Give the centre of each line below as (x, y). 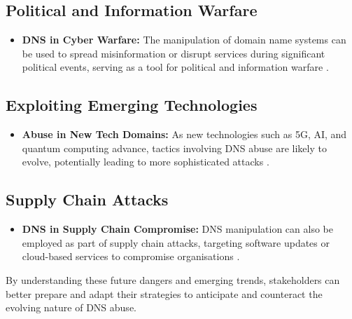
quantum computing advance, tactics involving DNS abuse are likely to (174, 148)
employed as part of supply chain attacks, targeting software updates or (176, 242)
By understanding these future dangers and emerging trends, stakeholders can (173, 279)
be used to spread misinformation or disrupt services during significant (174, 53)
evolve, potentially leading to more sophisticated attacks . (146, 162)
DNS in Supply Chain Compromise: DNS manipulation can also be (177, 229)
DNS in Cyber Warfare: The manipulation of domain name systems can (184, 40)
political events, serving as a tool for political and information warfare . (175, 67)
